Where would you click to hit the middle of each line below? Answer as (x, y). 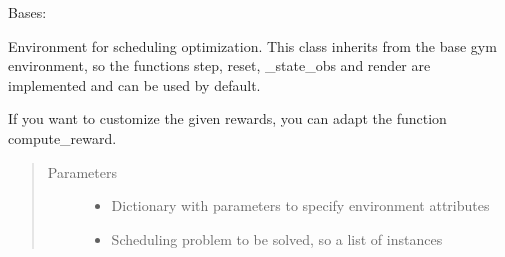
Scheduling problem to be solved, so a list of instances (277, 238)
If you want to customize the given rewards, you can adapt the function (227, 118)
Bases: (27, 12)
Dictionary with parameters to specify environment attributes (300, 205)
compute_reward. (62, 137)
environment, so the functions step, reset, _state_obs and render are (219, 65)
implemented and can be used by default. (134, 84)
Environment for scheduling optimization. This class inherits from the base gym (252, 45)
